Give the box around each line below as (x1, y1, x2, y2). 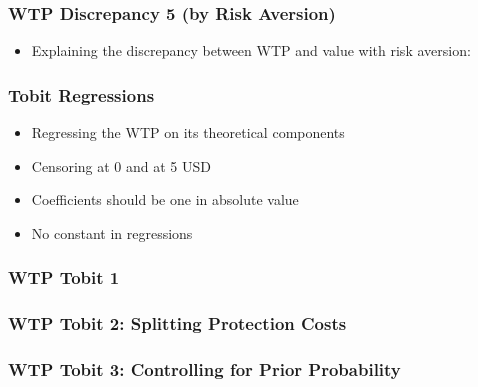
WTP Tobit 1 (8, 265, 120, 290)
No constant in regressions (31, 222, 193, 243)
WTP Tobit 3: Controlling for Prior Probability (8, 357, 401, 382)
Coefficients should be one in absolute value (31, 189, 299, 210)
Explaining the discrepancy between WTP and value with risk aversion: (31, 40, 471, 61)
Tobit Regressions (8, 82, 155, 107)
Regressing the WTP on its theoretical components (31, 122, 345, 143)
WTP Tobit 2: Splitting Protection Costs (8, 311, 347, 336)
